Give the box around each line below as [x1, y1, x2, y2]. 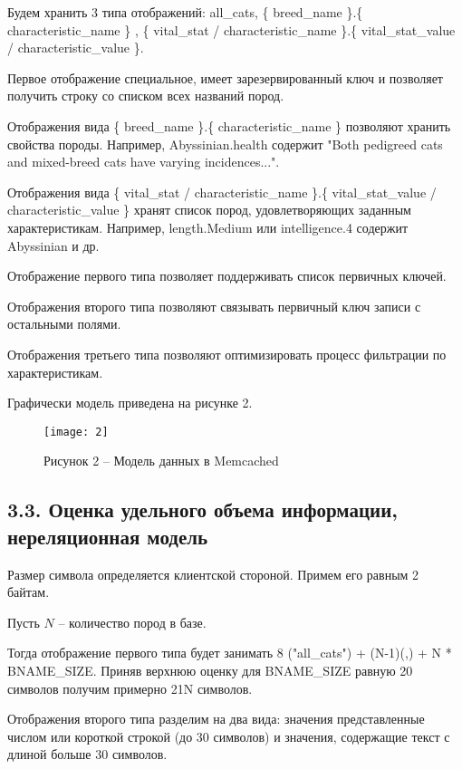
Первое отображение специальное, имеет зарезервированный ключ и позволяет [7, 68, 443, 87]
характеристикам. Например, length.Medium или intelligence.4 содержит [7, 217, 408, 236]
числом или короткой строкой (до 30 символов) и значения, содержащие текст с [7, 726, 450, 745]
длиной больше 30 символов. [7, 745, 168, 764]
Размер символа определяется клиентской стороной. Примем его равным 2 [7, 564, 419, 583]
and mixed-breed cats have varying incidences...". [7, 152, 280, 171]
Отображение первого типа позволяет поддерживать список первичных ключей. [7, 266, 447, 285]
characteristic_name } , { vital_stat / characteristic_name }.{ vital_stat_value [7, 20, 456, 39]
